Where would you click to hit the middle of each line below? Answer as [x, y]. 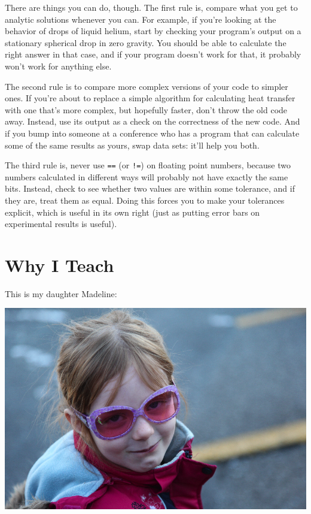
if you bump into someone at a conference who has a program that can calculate [152, 133]
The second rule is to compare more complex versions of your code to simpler [147, 86]
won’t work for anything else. [58, 66]
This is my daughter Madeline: [61, 293]
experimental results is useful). [61, 224]
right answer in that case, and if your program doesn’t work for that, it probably [153, 54]
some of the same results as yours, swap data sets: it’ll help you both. [132, 145]
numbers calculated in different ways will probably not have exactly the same [147, 176]
